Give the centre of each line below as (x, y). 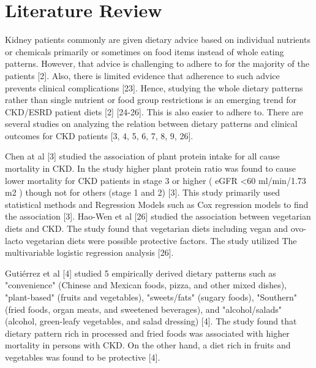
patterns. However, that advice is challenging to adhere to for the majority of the (157, 63)
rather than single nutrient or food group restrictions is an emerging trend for (151, 100)
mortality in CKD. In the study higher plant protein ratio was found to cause (151, 168)
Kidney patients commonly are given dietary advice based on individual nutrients (158, 40)
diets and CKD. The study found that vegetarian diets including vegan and (147, 228)
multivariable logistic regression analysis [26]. (89, 252)
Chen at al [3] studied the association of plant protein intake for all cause (142, 156)
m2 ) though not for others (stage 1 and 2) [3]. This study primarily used (142, 192)
